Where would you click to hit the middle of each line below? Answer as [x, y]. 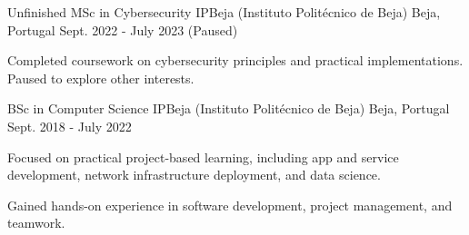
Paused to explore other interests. [101, 78]
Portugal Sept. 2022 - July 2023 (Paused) [123, 29]
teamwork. [36, 223]
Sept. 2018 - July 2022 [70, 126]
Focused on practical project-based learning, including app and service [203, 157]
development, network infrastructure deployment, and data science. [194, 175]
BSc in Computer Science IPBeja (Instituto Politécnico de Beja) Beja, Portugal [229, 108]
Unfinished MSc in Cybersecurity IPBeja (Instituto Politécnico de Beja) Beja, [224, 12]
